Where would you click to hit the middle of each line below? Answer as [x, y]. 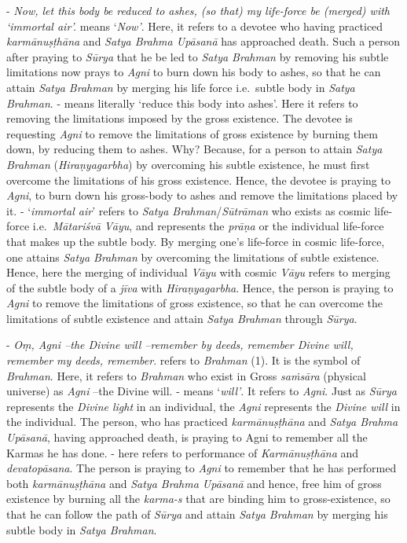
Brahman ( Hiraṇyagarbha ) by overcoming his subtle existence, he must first [188, 164]
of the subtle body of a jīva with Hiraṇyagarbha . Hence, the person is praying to [200, 287]
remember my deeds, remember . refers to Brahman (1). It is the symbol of [183, 360]
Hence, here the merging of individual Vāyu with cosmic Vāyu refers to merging [198, 272]
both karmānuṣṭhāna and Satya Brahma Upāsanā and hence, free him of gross [194, 483]
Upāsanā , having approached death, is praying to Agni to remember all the [187, 437]
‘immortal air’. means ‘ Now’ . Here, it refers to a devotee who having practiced [195, 26]
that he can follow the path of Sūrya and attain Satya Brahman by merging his [197, 514]
